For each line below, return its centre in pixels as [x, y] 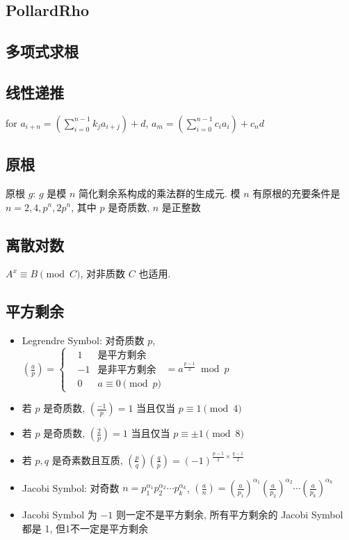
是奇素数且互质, [87, 460]
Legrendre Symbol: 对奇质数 [83, 340]
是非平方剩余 [127, 370]
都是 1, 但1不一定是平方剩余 [85, 528]
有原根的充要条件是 [297, 193]
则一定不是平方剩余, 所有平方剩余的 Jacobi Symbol [229, 515]
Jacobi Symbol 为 [59, 515]
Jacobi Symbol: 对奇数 [71, 487]
